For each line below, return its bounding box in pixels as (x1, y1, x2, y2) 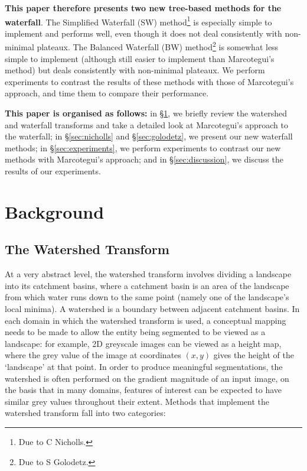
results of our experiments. (5, 165, 101, 177)
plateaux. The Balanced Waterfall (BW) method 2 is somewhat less (37, 39, 279, 53)
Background (5, 199, 104, 223)
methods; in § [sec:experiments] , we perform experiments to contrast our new (5, 141, 281, 154)
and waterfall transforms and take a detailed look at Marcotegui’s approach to (5, 118, 288, 131)
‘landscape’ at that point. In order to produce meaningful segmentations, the (5, 360, 283, 372)
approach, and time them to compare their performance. (5, 87, 209, 99)
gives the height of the (213, 349, 294, 361)
